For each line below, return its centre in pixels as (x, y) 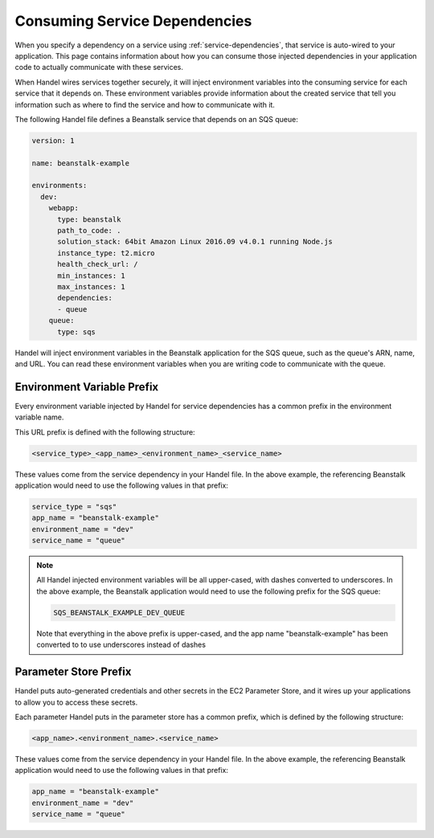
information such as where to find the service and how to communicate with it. (145, 104)
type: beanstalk (89, 219)
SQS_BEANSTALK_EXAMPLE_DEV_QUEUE (119, 612)
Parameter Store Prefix (73, 672)
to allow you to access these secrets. (76, 702)
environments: (59, 186)
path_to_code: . (89, 230)
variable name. (39, 417)
